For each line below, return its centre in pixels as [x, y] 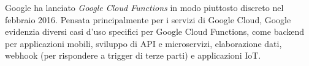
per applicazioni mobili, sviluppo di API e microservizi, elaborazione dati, [143, 43]
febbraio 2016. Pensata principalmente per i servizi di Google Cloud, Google [148, 19]
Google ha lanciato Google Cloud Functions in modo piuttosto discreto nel [144, 7]
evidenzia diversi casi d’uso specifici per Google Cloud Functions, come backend [155, 31]
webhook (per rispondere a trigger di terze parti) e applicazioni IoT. [133, 55]
